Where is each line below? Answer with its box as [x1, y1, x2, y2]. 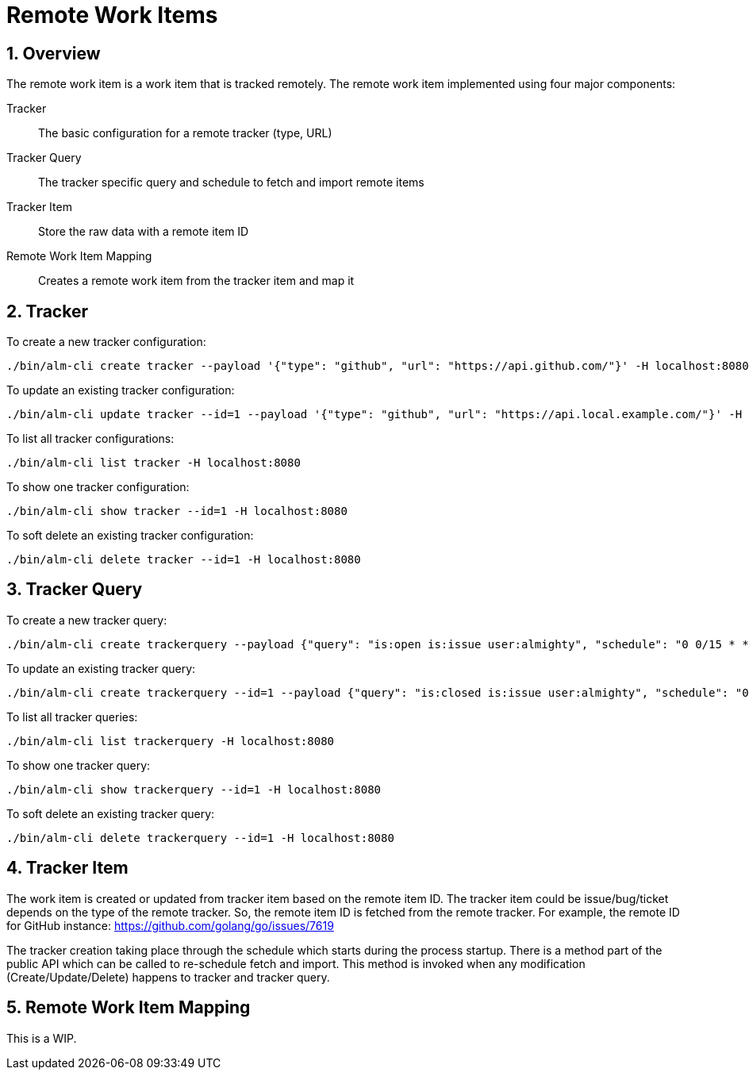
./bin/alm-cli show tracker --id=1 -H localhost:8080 [6, 505, 348, 518]
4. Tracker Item [6, 858, 129, 878]
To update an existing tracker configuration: [6, 383, 235, 398]
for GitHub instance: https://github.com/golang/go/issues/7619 [6, 918, 334, 932]
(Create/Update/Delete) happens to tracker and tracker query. [6, 970, 330, 984]
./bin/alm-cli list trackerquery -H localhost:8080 [6, 734, 335, 747]
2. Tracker [6, 301, 88, 321]
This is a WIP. [6, 1031, 77, 1045]
